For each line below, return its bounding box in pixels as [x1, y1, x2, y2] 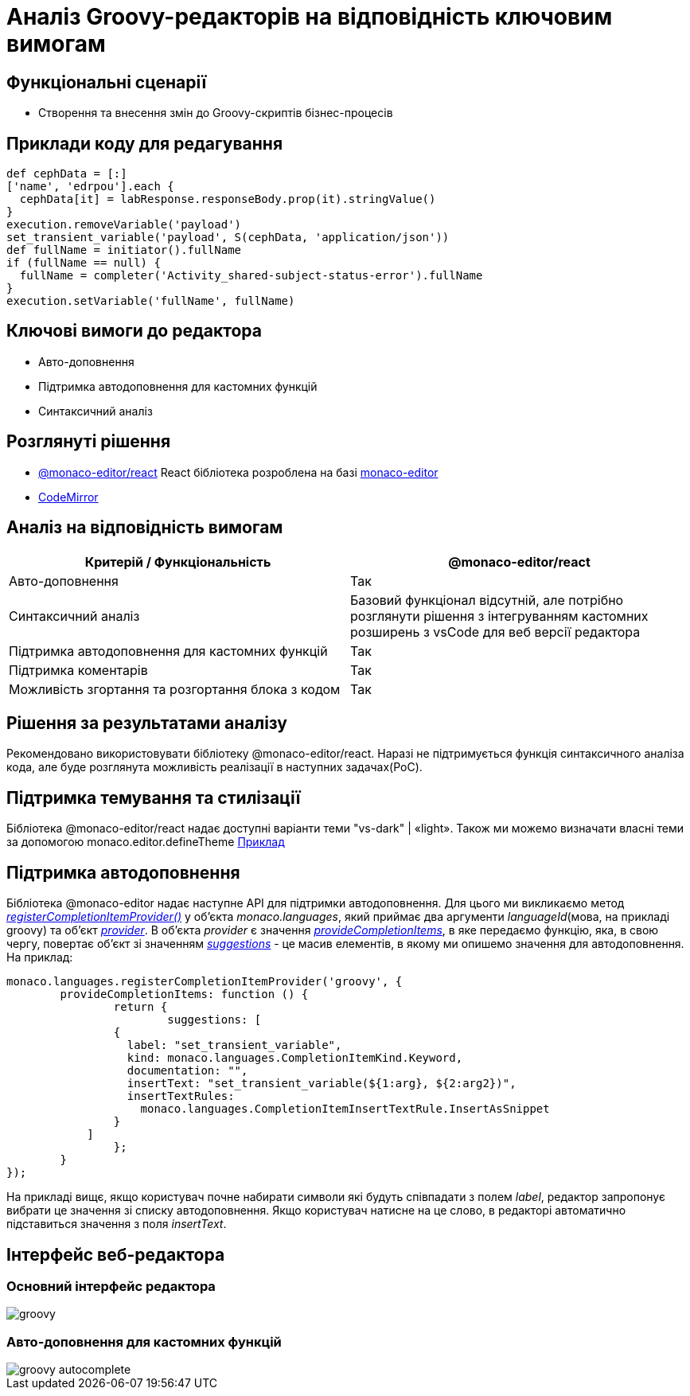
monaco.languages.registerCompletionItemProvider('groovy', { [6, 975, 403, 989]
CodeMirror [38, 489, 99, 504]
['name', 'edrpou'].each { [6, 180, 174, 193]
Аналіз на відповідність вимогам [6, 517, 283, 538]
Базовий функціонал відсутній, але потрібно [350, 591, 624, 608]
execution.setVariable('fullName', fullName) [6, 294, 295, 308]
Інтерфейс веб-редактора [6, 1244, 225, 1265]
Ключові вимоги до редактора [6, 321, 262, 341]
